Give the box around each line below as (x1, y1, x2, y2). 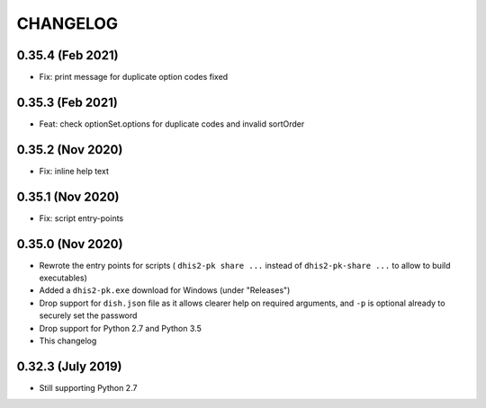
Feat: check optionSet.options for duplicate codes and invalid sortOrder (39, 118, 305, 129)
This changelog (39, 335, 97, 346)
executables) (39, 272, 87, 283)
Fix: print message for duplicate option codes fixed (39, 72, 229, 83)
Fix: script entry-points (39, 212, 124, 224)
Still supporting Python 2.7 (39, 382, 138, 393)
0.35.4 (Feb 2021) (16, 48, 119, 63)
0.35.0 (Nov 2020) (16, 236, 123, 252)
